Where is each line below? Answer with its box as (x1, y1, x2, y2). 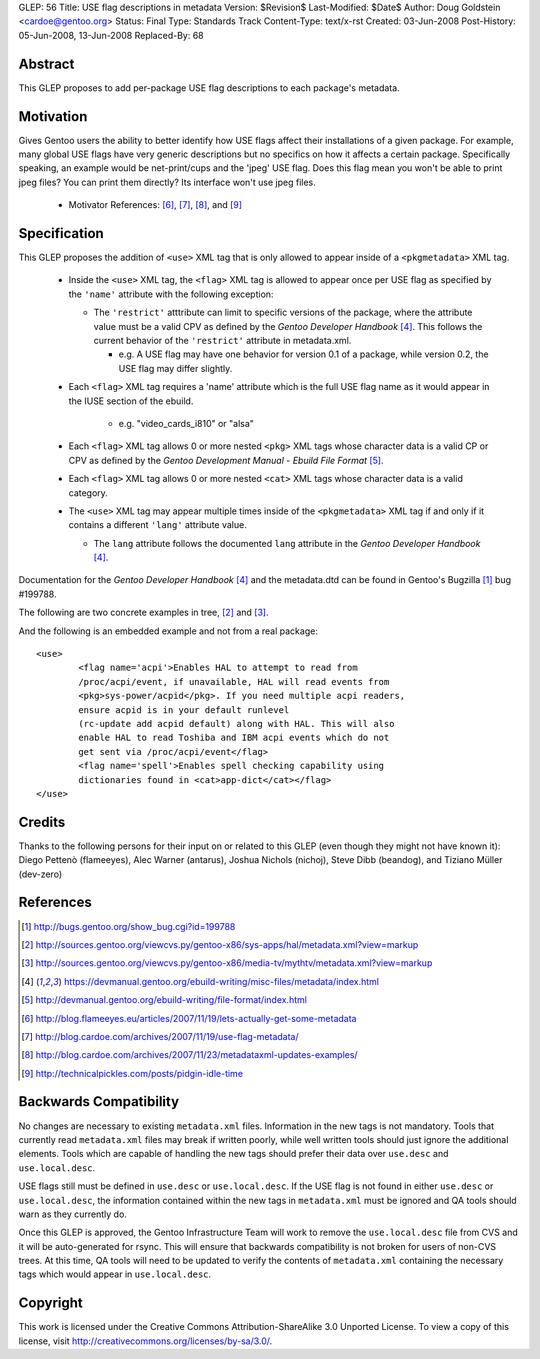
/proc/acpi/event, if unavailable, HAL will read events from (78, 676, 390, 687)
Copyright (18, 1295, 84, 1312)
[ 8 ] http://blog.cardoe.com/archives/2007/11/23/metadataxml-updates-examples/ (21, 1049, 359, 1061)
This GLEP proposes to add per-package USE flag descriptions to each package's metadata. (18, 81, 400, 94)
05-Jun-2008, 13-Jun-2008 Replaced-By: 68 (18, 29, 204, 41)
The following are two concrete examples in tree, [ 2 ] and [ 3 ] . (18, 606, 269, 619)
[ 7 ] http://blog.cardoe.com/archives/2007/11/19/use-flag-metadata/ (21, 1030, 299, 1042)
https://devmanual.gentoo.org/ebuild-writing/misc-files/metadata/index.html (63, 975, 380, 987)
